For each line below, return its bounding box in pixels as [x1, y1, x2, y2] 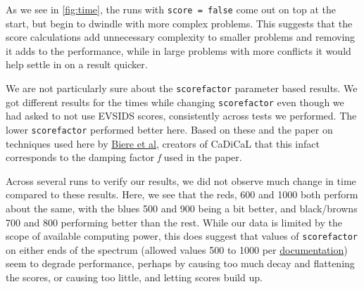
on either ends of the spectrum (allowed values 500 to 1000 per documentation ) [6, 242, 348, 257]
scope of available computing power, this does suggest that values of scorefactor [6, 229, 358, 243]
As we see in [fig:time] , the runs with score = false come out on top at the [6, 2, 336, 16]
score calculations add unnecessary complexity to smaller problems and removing [6, 30, 356, 44]
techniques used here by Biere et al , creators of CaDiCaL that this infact [6, 136, 320, 150]
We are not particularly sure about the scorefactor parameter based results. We [6, 81, 358, 96]
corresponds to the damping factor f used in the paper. [6, 150, 242, 165]
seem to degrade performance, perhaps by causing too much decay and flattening [6, 256, 355, 271]
